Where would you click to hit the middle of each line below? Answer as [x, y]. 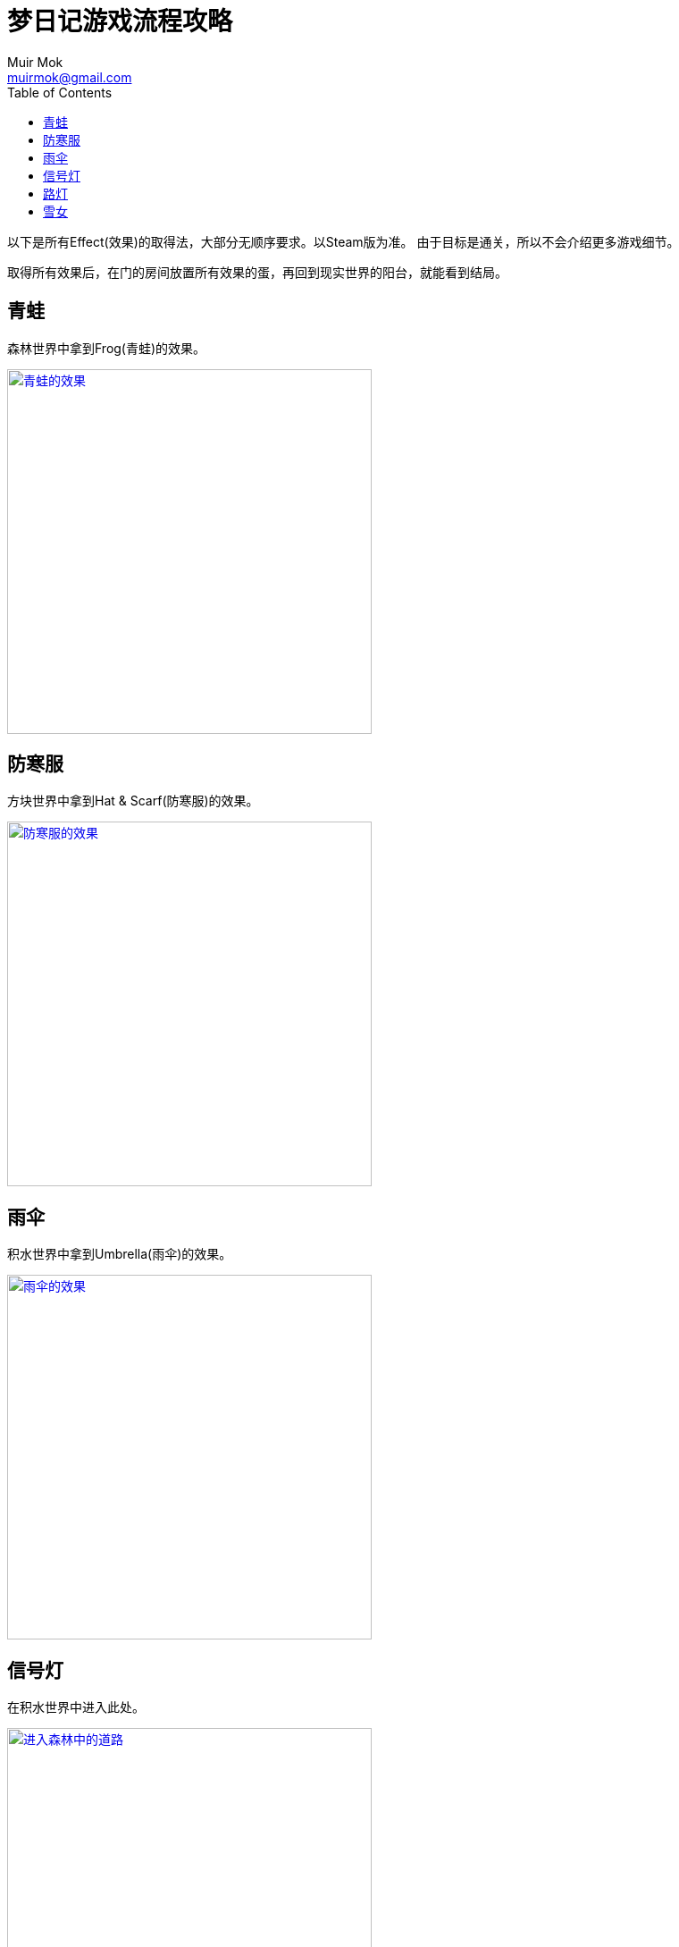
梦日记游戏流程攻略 [120, 21]
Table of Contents [60, 92]
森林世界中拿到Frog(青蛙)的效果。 [107, 348]
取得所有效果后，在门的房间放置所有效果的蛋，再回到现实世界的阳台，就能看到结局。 [257, 272]
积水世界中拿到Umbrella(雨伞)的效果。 [120, 1254]
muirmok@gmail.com [70, 77]
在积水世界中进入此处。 [76, 1707]
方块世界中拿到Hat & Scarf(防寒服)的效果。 [133, 801]
